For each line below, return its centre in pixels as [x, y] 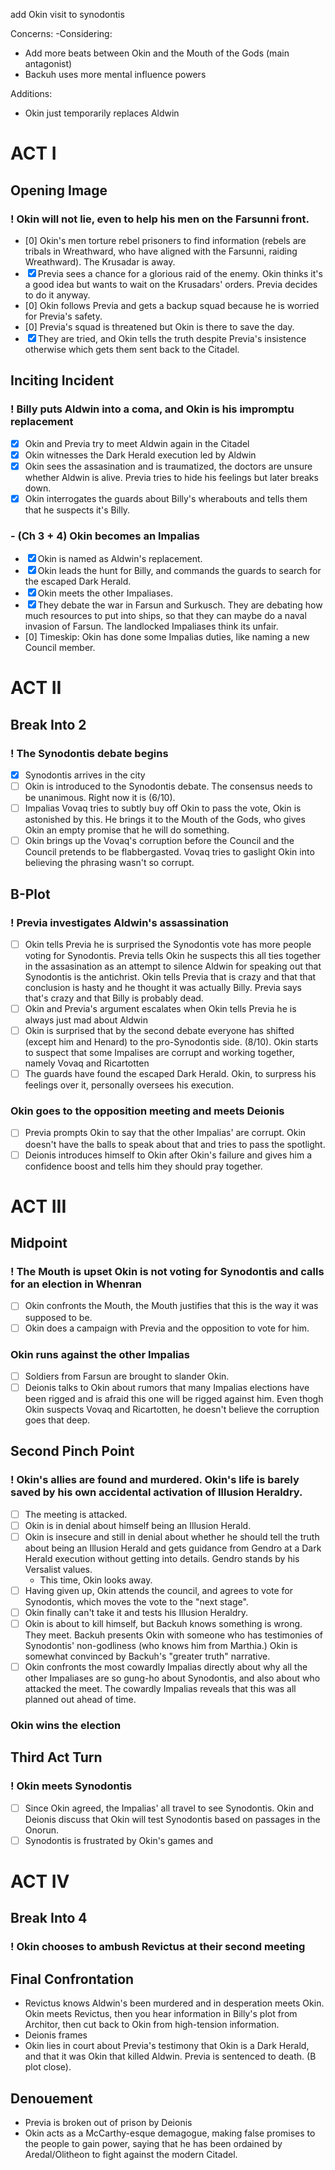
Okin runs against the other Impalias [100, 1354]
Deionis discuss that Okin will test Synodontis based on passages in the [172, 1819]
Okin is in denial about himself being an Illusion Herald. [138, 1525]
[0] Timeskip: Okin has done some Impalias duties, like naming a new [167, 637]
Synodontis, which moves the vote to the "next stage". [136, 1601]
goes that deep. [57, 1420]
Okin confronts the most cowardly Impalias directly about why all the [166, 1667]
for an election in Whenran [76, 1284]
